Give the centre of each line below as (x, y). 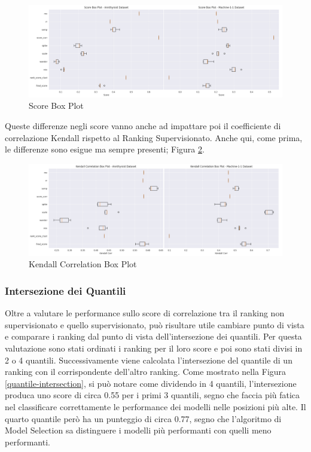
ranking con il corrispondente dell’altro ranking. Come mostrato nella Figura (146, 372)
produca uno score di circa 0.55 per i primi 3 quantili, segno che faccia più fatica (153, 395)
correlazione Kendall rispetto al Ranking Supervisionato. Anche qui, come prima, (154, 137)
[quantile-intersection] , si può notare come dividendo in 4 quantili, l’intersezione (151, 383)
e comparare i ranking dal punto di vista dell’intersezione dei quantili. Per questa (153, 336)
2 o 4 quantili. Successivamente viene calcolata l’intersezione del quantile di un (149, 360)
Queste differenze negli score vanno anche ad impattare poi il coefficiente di (143, 126)
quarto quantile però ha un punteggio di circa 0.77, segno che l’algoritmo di (143, 418)
